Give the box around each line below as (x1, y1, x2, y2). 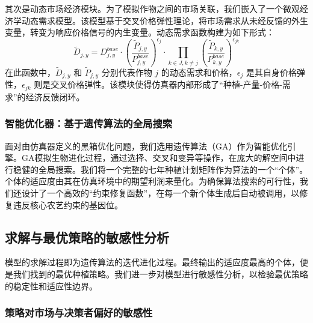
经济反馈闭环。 (25, 90, 85, 103)
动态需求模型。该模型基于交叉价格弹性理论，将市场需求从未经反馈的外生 (21, 14, 308, 26)
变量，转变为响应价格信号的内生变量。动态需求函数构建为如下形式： (5, 26, 274, 38)
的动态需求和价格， (161, 65, 237, 78)
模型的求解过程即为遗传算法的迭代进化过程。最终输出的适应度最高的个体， (5, 256, 300, 268)
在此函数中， (5, 65, 55, 78)
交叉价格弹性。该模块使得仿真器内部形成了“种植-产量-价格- (51, 78, 282, 91)
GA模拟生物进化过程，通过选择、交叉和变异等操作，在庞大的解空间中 (21, 151, 296, 164)
